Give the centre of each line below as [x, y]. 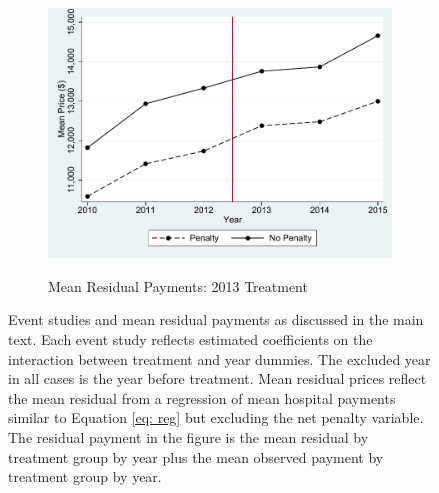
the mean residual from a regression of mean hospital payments [202, 397]
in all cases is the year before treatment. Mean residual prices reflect [217, 378]
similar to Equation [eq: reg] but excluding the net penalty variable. [216, 417]
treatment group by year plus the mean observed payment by [196, 456]
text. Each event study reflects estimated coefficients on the [190, 338]
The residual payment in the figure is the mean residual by [188, 436]
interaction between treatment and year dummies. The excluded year [219, 358]
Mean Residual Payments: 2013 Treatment [178, 285]
